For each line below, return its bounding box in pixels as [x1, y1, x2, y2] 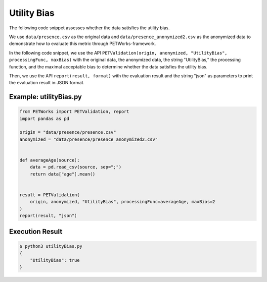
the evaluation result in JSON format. [9, 80, 85, 86]
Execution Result [9, 227, 63, 235]
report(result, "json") [19, 213, 78, 219]
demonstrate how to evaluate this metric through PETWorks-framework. [9, 41, 156, 47]
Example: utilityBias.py [9, 93, 82, 101]
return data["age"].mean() [30, 171, 96, 177]
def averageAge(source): [19, 158, 80, 163]
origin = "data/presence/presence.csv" [19, 129, 116, 135]
